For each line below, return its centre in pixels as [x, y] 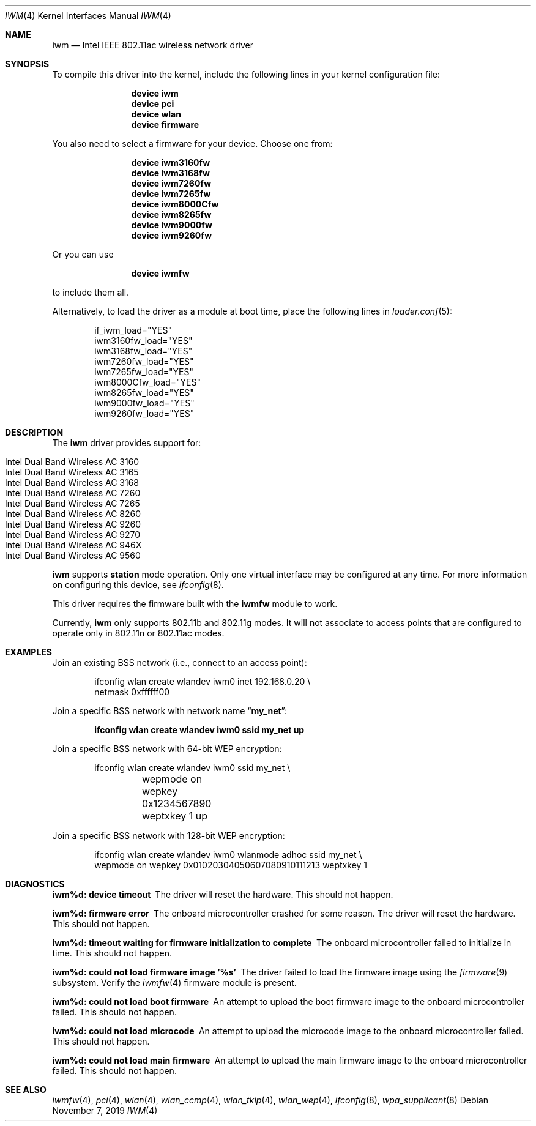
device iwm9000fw [172, 225]
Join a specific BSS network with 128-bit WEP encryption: [169, 836]
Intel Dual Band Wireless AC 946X [73, 545]
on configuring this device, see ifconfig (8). [138, 585]
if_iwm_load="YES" [133, 330]
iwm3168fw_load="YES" [143, 351]
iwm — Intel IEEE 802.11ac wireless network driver [153, 45]
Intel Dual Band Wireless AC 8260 [73, 514]
